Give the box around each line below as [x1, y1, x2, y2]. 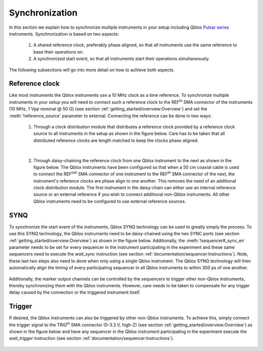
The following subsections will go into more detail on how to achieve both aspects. [9, 67, 175, 73]
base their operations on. [33, 49, 84, 55]
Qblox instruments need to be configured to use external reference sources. [33, 198, 186, 204]
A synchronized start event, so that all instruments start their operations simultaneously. [33, 56, 210, 62]
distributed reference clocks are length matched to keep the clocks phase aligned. [33, 137, 199, 143]
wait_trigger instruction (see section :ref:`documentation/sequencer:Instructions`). [9, 335, 174, 341]
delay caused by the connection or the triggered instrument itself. [9, 290, 141, 296]
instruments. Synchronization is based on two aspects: [9, 31, 119, 37]
